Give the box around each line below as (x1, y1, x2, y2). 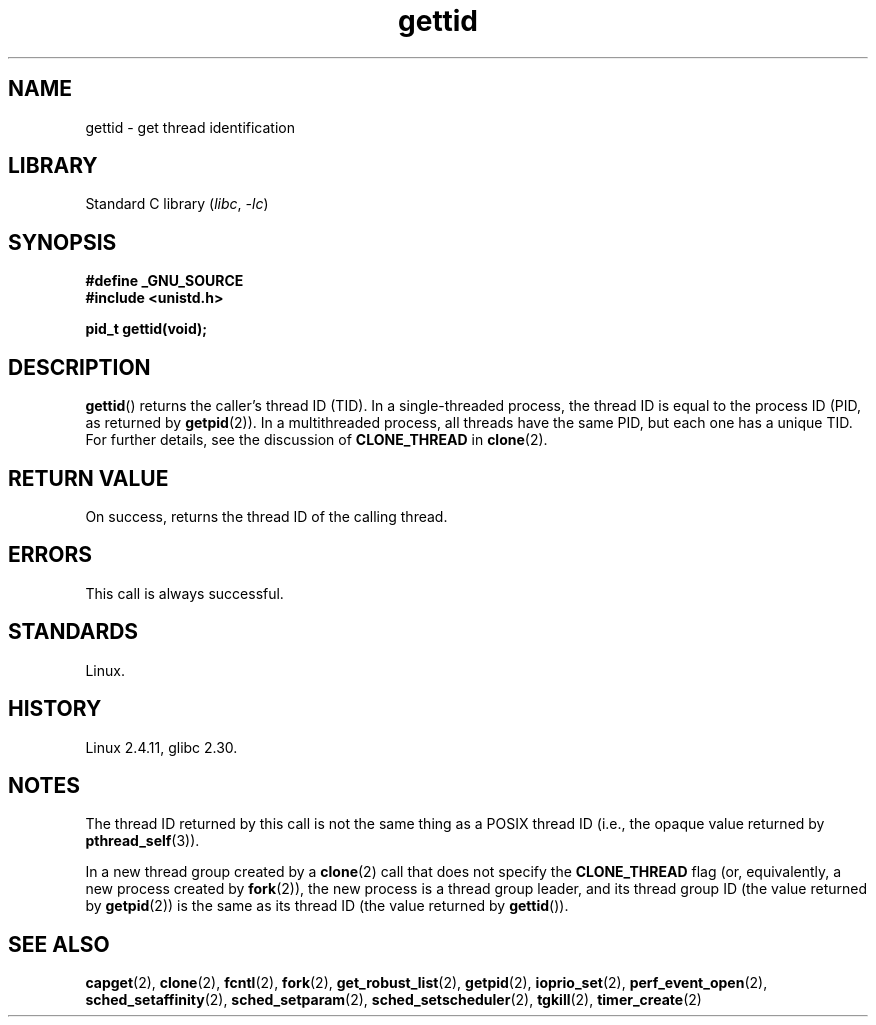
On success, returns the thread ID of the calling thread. (85, 507, 448, 525)
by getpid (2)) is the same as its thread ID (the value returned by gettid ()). (85, 897, 569, 915)
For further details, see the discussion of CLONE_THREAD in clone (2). (85, 431, 548, 449)
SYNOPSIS (8, 229, 117, 255)
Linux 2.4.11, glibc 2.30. (85, 738, 238, 756)
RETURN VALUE (8, 465, 169, 491)
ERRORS (8, 542, 93, 568)
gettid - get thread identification (85, 118, 295, 136)
